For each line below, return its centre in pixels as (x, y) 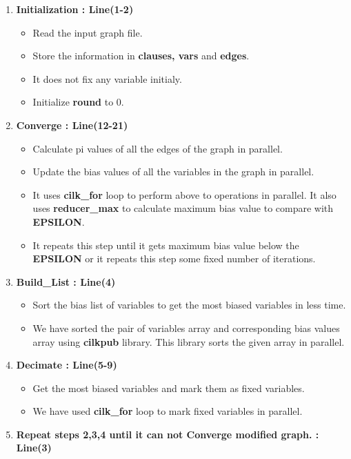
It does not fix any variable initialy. (107, 78)
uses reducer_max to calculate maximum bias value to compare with (183, 208)
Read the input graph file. (88, 32)
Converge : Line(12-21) (72, 125)
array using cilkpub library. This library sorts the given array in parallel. (189, 341)
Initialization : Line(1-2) (75, 9)
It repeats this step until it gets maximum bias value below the (166, 245)
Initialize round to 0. (78, 102)
